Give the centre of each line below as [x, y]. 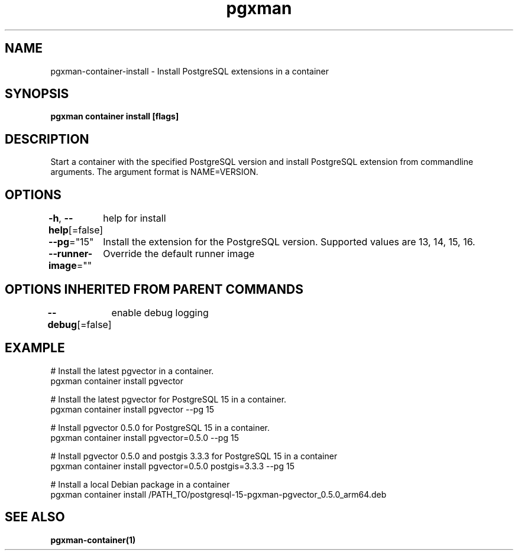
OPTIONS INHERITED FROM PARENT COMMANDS [154, 289]
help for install [135, 218]
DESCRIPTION [47, 139]
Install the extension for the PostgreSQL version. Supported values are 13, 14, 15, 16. [289, 242]
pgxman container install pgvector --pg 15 [132, 409]
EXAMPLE [35, 348]
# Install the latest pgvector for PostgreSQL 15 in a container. [169, 399]
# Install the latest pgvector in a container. [132, 371]
